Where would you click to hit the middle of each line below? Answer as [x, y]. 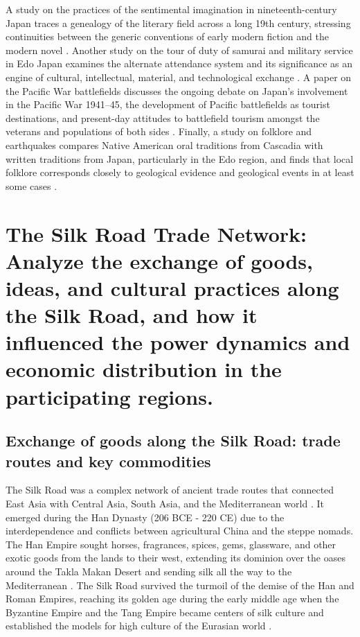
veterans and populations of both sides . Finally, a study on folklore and [159, 131]
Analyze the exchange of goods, [159, 260]
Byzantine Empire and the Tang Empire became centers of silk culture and [165, 612]
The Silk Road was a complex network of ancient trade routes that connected [170, 490]
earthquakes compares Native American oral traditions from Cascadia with [164, 145]
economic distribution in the [144, 369]
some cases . [31, 185]
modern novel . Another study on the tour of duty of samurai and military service [179, 50]
